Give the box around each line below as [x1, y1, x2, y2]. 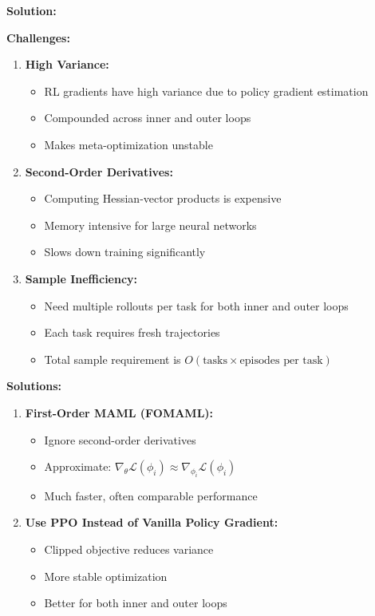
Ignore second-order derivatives [44, 431, 196, 448]
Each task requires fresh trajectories [44, 324, 220, 341]
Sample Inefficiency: [25, 270, 138, 286]
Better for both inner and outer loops [44, 594, 227, 611]
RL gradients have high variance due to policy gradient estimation [44, 82, 369, 99]
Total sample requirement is [44, 350, 181, 367]
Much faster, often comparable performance [44, 487, 258, 503]
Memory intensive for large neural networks [44, 216, 257, 233]
